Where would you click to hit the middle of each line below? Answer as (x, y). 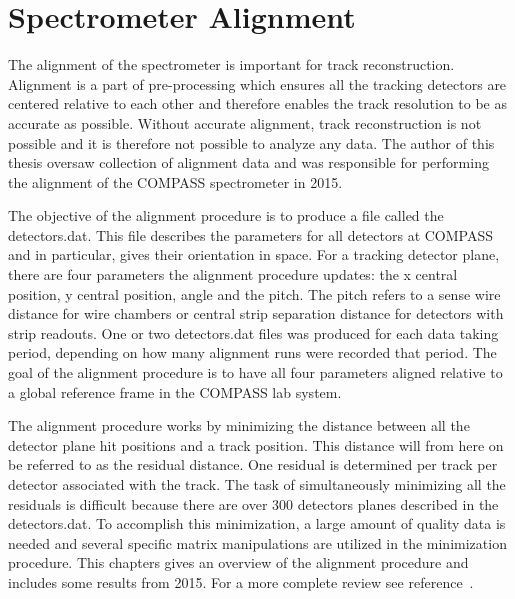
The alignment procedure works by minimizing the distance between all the (239, 425)
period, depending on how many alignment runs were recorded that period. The (252, 352)
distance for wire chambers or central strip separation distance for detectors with (256, 313)
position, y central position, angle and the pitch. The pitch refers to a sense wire (254, 293)
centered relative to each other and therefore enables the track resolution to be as (258, 103)
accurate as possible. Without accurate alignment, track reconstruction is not (245, 122)
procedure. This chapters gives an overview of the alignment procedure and (238, 562)
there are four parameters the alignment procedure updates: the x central (233, 274)
